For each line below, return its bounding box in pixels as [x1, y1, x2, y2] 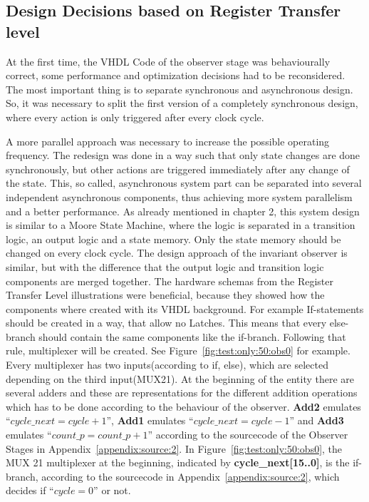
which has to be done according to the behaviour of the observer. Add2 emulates [6, 399, 361, 414]
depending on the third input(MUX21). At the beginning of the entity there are [6, 371, 355, 386]
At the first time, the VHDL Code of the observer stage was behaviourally [6, 53, 331, 68]
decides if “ [6, 483, 54, 498]
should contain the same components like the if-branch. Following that [38, 329, 346, 344]
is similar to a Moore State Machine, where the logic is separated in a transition [6, 217, 355, 232]
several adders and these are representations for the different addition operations [6, 385, 358, 400]
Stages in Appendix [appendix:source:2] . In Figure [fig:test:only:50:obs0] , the [6, 441, 343, 456]
